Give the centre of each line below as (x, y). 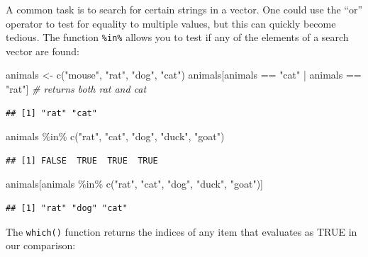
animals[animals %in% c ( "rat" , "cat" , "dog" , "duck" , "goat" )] (134, 184)
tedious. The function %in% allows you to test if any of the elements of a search (177, 37)
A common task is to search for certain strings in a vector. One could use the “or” (184, 9)
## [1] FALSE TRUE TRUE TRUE (82, 160)
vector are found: (43, 51)
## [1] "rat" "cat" (51, 113)
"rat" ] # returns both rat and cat (76, 89)
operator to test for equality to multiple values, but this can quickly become (171, 23)
